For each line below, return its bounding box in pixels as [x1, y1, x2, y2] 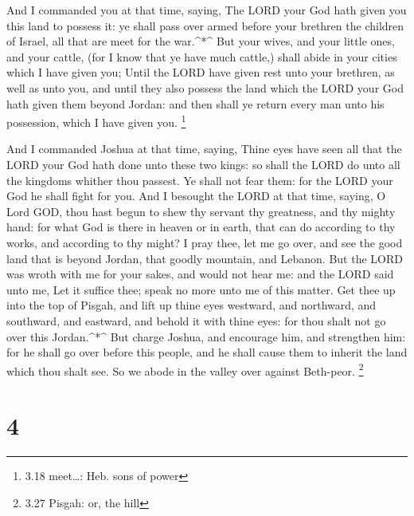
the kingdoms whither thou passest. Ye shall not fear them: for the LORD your [6, 171, 393, 188]
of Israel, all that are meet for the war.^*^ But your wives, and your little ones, [6, 33, 395, 49]
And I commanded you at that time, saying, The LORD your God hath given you [6, 2, 407, 18]
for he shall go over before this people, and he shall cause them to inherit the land [6, 344, 408, 360]
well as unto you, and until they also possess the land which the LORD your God [6, 79, 404, 96]
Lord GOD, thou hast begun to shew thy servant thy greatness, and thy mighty [6, 203, 396, 219]
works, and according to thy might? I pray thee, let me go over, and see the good [6, 234, 403, 250]
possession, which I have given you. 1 [6, 112, 186, 130]
